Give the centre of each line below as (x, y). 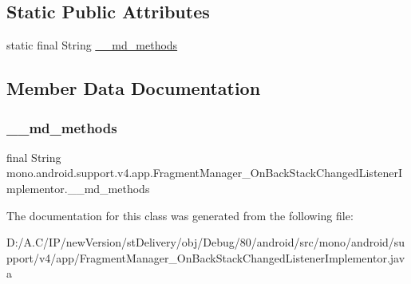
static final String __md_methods (92, 45)
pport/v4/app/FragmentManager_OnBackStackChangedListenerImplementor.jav (206, 257)
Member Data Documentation (134, 88)
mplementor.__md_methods (78, 188)
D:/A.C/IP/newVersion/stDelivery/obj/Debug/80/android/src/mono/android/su (206, 242)
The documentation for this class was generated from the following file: (180, 215)
